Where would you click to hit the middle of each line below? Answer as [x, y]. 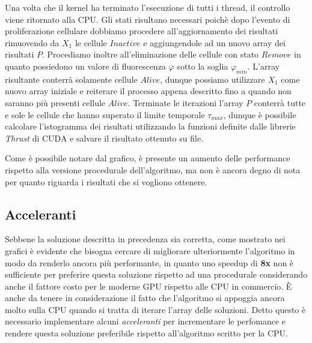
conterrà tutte [280, 102]
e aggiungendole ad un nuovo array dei [214, 42]
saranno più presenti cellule [55, 102]
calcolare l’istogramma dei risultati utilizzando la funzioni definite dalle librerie [150, 126]
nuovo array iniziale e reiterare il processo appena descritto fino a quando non [148, 91]
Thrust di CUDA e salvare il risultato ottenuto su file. [104, 138]
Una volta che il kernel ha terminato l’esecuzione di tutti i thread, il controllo [148, 7]
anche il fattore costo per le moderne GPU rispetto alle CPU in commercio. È [148, 286]
